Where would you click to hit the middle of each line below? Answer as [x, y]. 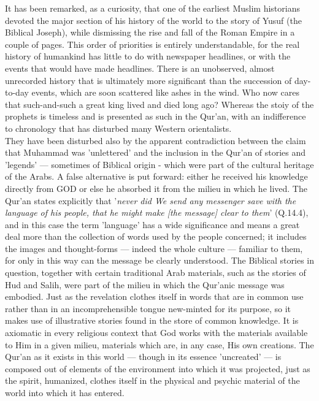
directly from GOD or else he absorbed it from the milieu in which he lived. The [156, 188]
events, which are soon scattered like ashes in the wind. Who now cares [166, 92]
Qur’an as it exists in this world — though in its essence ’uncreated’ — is [143, 357]
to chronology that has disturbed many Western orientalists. [118, 128]
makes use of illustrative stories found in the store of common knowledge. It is [152, 320]
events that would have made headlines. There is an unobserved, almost [140, 68]
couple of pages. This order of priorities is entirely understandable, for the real [152, 44]
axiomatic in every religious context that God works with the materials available [156, 333]
